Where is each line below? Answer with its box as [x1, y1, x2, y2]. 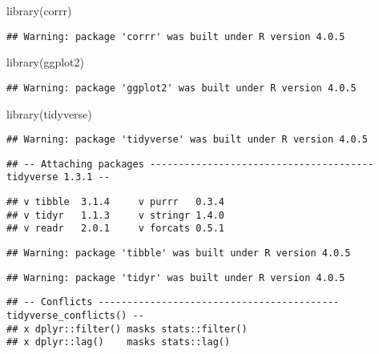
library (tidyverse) [6, 105, 92, 122]
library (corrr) [6, 2, 72, 18]
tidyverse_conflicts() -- [6, 310, 144, 321]
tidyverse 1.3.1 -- [6, 171, 110, 183]
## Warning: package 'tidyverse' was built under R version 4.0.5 [6, 134, 369, 146]
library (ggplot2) [6, 54, 84, 70]
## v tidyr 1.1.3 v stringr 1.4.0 [6, 209, 225, 221]
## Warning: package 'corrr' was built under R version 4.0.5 [6, 30, 345, 42]
